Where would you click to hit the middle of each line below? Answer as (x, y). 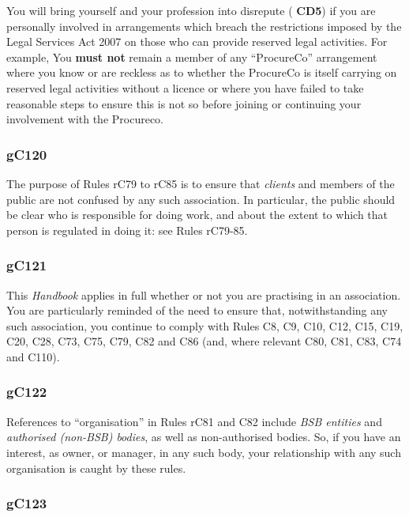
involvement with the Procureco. (85, 119)
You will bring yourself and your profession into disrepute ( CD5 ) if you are (191, 10)
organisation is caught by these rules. (96, 468)
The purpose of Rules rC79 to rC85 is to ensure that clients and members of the (201, 183)
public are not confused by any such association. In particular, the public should (201, 199)
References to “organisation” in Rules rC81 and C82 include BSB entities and (194, 421)
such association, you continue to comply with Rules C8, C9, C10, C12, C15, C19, (205, 325)
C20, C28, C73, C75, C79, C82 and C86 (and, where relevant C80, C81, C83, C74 (204, 341)
